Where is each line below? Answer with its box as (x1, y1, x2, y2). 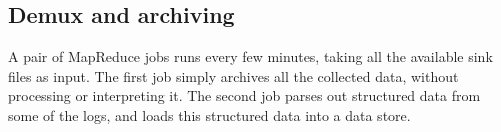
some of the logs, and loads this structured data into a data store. (8, 104, 411, 125)
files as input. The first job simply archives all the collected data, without (8, 65, 459, 86)
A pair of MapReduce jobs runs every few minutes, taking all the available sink (8, 46, 493, 67)
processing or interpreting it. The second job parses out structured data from (8, 85, 481, 106)
